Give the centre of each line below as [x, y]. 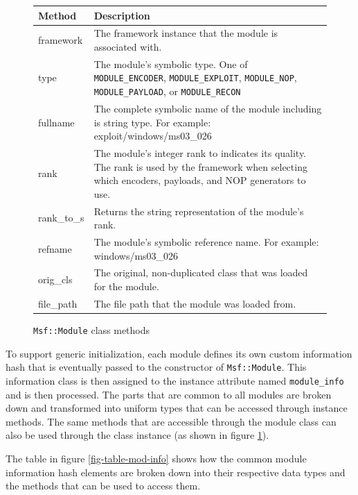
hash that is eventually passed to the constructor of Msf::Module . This [156, 367]
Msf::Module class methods [92, 330]
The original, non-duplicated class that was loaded [201, 272]
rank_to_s [61, 218]
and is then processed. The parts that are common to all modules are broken [169, 394]
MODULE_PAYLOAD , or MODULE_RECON [167, 91]
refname [55, 248]
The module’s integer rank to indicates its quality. [200, 152]
